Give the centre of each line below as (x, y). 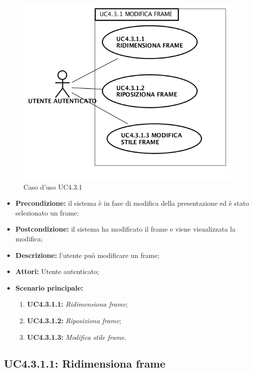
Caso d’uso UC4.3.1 (53, 186)
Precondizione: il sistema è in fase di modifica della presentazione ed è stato (132, 203)
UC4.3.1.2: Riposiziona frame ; (74, 321)
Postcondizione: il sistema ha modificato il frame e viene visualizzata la (125, 229)
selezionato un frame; (47, 212)
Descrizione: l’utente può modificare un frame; (87, 255)
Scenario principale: (49, 287)
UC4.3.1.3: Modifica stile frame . (77, 337)
